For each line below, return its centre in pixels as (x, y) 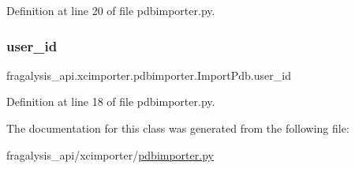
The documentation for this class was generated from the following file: (178, 128)
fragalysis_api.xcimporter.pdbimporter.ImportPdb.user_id (149, 75)
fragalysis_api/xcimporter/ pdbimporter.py (110, 154)
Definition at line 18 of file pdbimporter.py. (111, 101)
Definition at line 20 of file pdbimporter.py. (111, 10)
